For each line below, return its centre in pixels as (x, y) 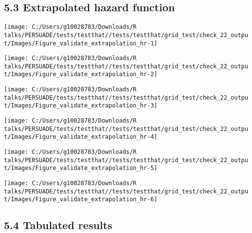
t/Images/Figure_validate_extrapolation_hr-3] (81, 106)
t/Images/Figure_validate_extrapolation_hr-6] (81, 200)
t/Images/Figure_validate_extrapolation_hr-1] (81, 43)
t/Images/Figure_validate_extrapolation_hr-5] (81, 168)
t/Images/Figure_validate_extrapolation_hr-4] (81, 137)
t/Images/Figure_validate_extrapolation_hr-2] (81, 74)
